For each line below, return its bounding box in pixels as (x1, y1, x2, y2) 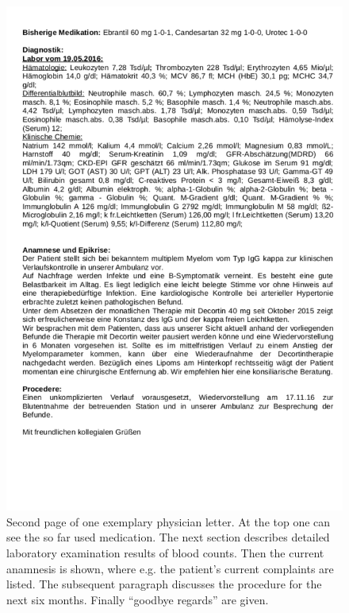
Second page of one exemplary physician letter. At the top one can (6, 513, 331, 530)
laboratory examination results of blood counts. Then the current (6, 544, 324, 561)
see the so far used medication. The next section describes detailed (6, 529, 330, 545)
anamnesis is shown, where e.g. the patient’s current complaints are (6, 560, 334, 576)
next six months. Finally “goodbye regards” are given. (6, 591, 269, 607)
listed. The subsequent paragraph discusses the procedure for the (6, 576, 322, 592)
